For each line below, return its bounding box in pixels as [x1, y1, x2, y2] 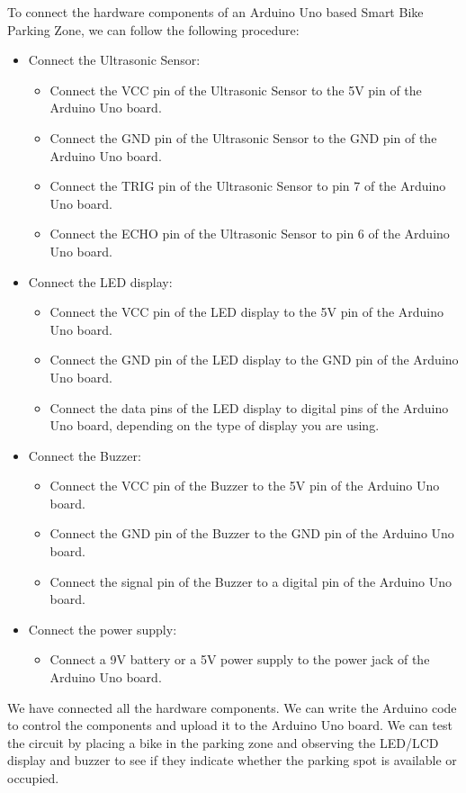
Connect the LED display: [28, 272, 173, 291]
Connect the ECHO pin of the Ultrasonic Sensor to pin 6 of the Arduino [49, 224, 450, 243]
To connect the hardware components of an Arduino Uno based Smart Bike [7, 3, 424, 21]
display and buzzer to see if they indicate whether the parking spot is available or [7, 751, 457, 770]
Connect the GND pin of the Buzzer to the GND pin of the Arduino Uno [49, 524, 454, 543]
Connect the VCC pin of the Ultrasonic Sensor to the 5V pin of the [49, 80, 422, 99]
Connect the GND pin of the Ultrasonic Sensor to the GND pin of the [49, 128, 437, 147]
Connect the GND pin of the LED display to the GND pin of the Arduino [49, 350, 459, 369]
